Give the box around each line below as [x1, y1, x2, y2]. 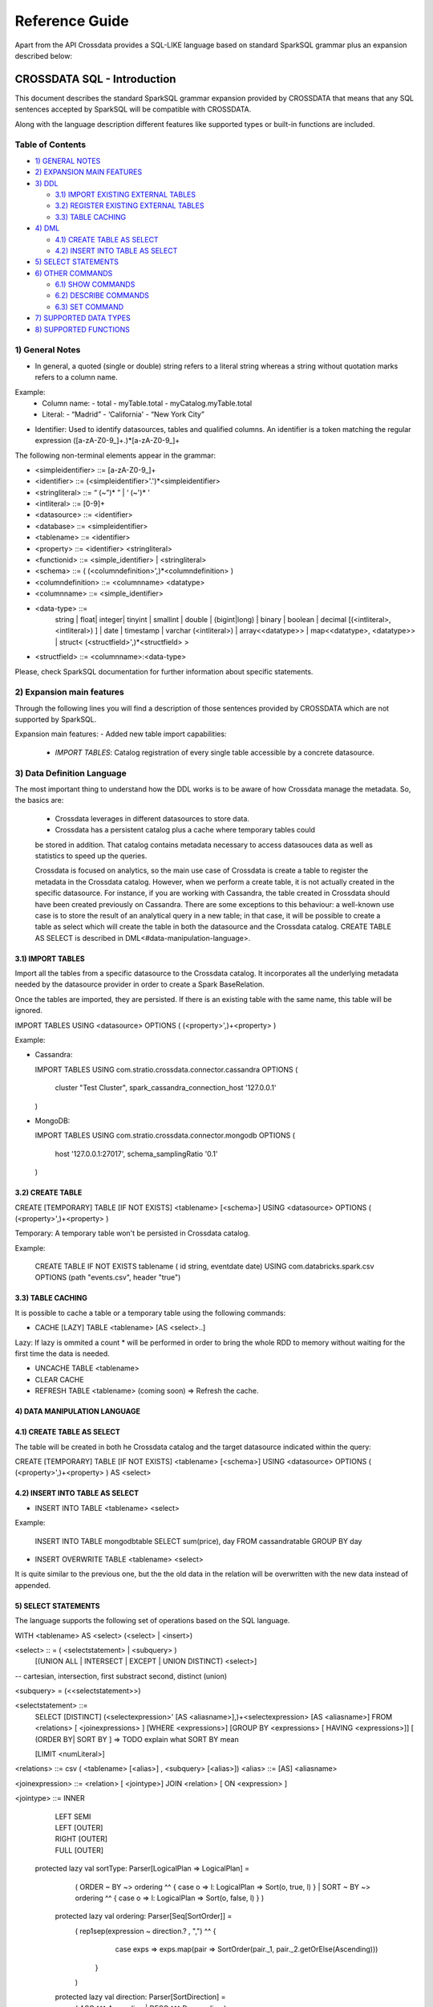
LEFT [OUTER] [55, 1822, 103, 1832]
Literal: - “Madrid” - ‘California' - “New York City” [42, 409, 204, 419]
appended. [14, 1580, 51, 1590]
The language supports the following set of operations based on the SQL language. [14, 1616, 290, 1626]
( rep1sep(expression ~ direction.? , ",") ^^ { [75, 1926, 216, 1936]
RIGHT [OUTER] [55, 1834, 108, 1844]
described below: [14, 51, 72, 60]
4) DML [34, 223, 60, 233]
